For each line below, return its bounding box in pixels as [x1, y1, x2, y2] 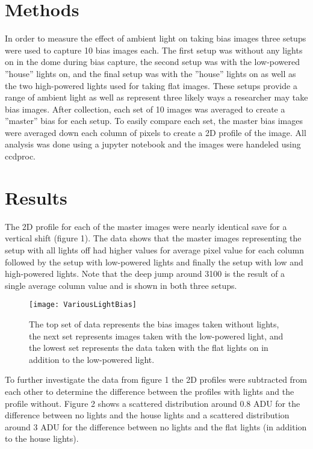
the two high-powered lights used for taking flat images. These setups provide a [5, 79, 297, 91]
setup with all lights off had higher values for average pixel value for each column [5, 243, 304, 256]
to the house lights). [5, 432, 79, 445]
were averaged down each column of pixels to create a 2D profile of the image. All [5, 126, 306, 138]
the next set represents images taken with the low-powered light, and [29, 329, 284, 342]
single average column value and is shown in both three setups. [5, 279, 237, 291]
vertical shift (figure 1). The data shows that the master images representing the [5, 232, 302, 244]
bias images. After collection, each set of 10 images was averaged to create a [5, 102, 285, 115]
